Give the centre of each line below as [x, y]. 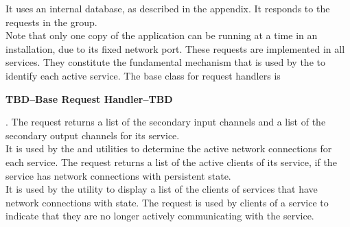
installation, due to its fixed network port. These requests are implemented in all [175, 48]
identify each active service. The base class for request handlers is [143, 75]
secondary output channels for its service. [93, 135]
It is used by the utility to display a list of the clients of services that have [162, 189]
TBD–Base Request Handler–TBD [89, 98]
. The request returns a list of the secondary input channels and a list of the [166, 122]
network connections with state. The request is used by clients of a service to [167, 202]
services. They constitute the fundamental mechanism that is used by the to [165, 62]
